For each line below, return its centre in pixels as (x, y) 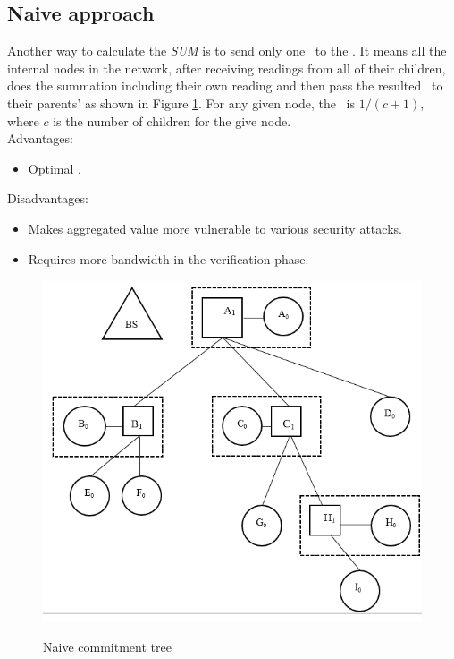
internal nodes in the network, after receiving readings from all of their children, (227, 68)
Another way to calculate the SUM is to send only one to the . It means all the (227, 51)
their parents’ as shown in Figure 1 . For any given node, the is (181, 103)
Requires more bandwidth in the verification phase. (168, 258)
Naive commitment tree (107, 646)
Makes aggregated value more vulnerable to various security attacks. (215, 228)
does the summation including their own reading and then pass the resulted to (225, 86)
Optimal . (55, 168)
